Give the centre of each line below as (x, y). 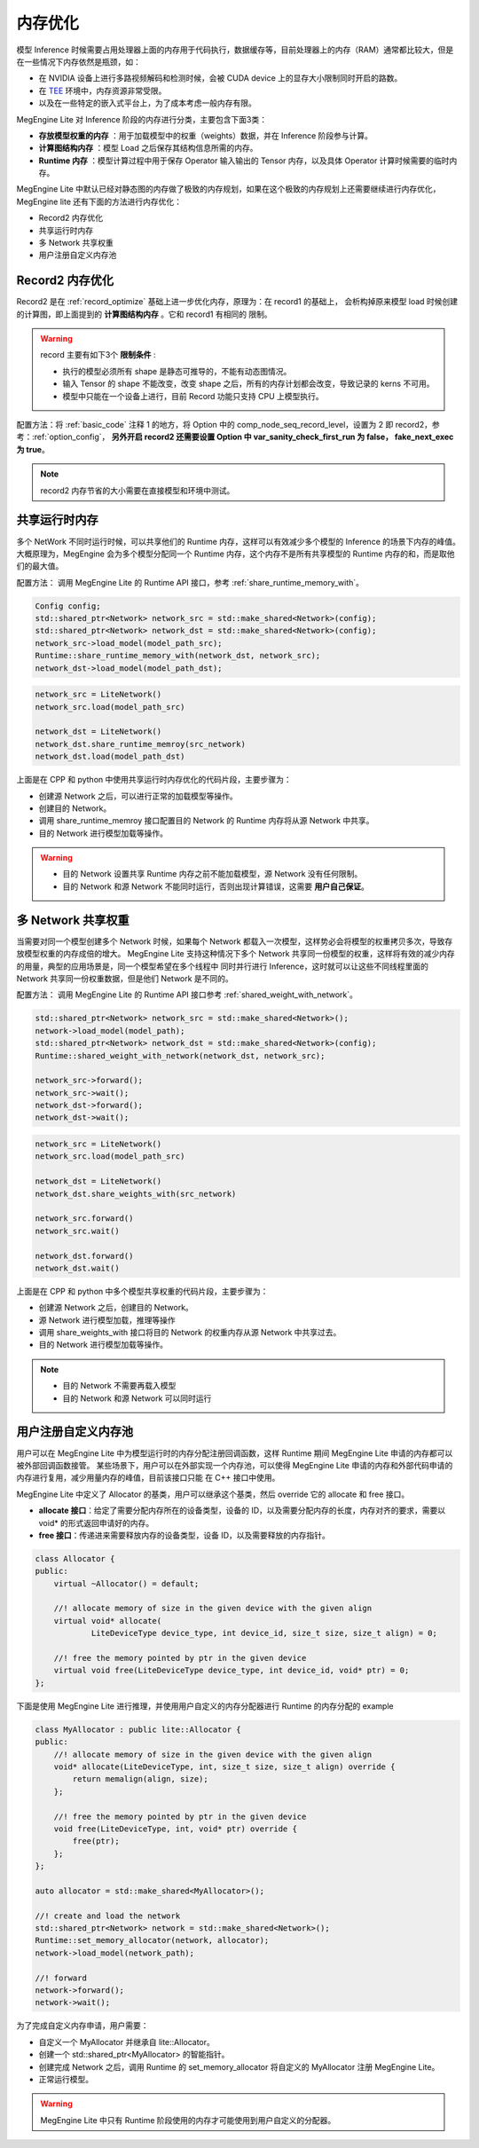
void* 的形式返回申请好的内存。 (96, 1522)
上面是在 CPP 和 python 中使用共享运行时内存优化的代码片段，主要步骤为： (154, 780)
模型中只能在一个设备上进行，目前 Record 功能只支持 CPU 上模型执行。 (193, 396)
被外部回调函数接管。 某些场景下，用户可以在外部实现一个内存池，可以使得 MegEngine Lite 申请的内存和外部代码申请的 (235, 1465)
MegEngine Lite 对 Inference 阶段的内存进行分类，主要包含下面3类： (142, 119)
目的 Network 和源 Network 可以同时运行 (137, 1398)
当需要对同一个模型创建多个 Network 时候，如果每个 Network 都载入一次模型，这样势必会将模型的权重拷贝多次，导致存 (235, 941)
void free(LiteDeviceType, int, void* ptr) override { (175, 1829)
